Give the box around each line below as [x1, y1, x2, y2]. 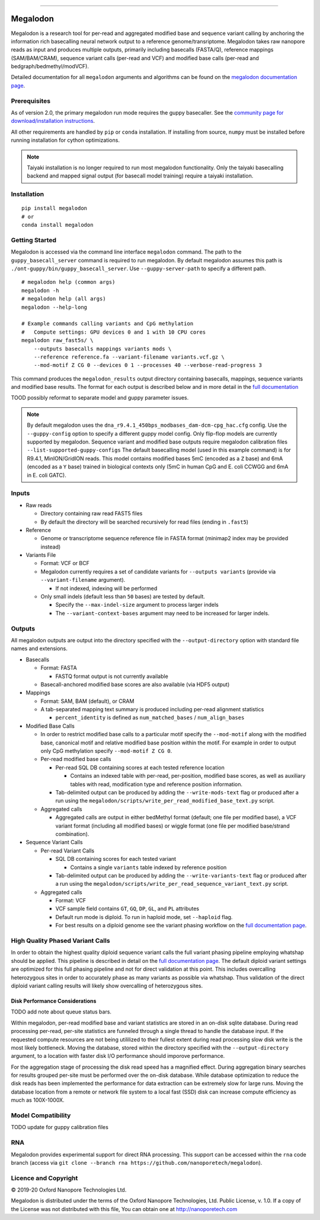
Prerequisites [11, 97, 50, 105]
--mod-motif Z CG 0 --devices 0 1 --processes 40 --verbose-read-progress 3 [33, 362, 263, 369]
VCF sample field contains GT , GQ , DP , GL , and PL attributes [55, 905, 200, 912]
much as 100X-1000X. [11, 1097, 65, 1104]
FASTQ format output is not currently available [55, 673, 168, 680]
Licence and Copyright [11, 1174, 78, 1182]
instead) [40, 543, 61, 550]
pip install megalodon [21, 205, 88, 212]
